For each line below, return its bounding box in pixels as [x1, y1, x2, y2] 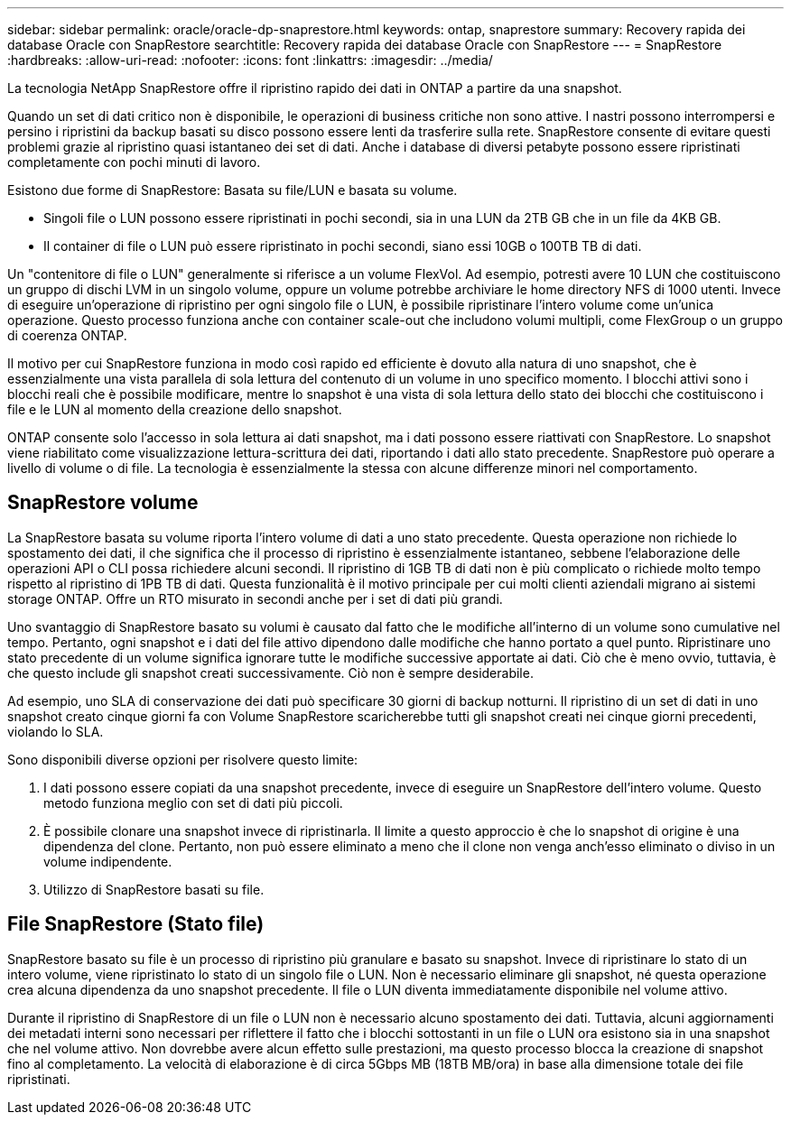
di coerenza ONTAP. [7, 328, 127, 343]
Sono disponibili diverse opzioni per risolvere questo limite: [7, 751, 358, 767]
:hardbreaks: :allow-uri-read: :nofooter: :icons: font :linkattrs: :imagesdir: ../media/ [7, 52, 493, 68]
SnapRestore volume [7, 491, 199, 515]
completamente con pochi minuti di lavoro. [7, 154, 261, 170]
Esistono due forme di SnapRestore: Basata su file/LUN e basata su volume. [7, 182, 458, 198]
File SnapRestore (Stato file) [7, 913, 265, 936]
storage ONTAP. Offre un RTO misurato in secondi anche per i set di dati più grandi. [7, 590, 503, 607]
